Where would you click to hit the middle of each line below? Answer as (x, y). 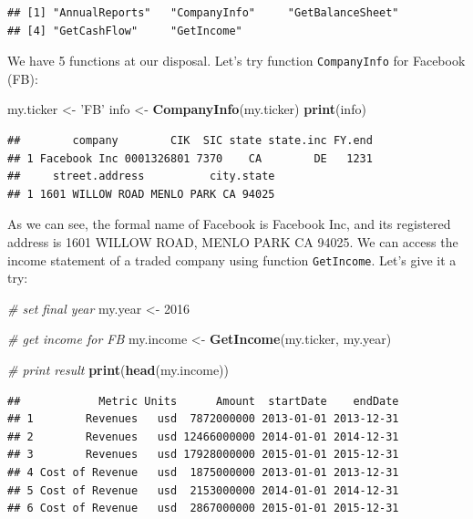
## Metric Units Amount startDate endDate (203, 401)
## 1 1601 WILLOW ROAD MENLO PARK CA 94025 (141, 194)
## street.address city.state (141, 176)
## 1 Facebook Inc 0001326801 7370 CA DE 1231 (190, 158)
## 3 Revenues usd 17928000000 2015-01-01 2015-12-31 (203, 455)
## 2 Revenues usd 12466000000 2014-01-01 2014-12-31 (203, 436)
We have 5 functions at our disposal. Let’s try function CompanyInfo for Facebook (236, 61)
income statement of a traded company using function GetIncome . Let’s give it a (232, 259)
